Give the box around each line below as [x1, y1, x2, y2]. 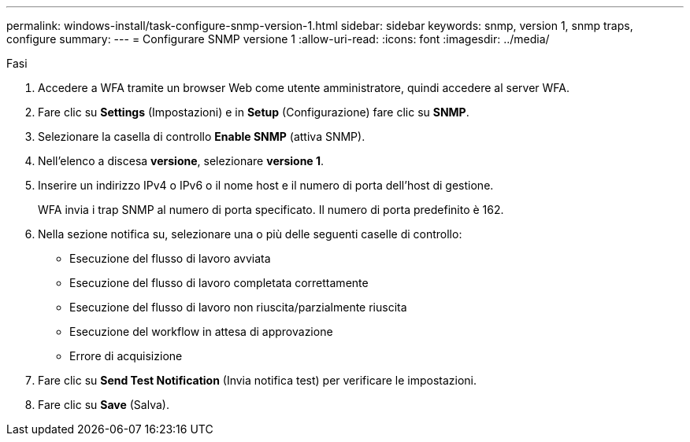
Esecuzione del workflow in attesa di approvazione [69, 325, 333, 338]
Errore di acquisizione [69, 349, 183, 363]
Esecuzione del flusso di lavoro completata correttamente [69, 276, 369, 289]
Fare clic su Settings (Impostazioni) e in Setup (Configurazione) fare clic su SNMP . [38, 105, 469, 119]
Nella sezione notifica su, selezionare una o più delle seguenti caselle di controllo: [38, 227, 462, 241]
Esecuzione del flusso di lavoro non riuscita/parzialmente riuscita [69, 300, 407, 314]
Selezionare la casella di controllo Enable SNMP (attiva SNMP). [38, 130, 365, 143]
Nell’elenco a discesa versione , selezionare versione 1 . [38, 154, 325, 168]
